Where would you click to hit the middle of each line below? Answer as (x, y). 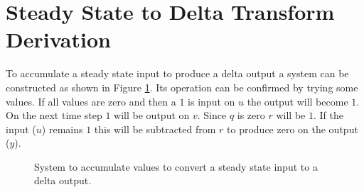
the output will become (298, 101)
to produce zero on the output (293, 129)
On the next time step (54, 115)
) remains (62, 129)
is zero (251, 115)
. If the (328, 115)
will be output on (152, 115)
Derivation (58, 39)
